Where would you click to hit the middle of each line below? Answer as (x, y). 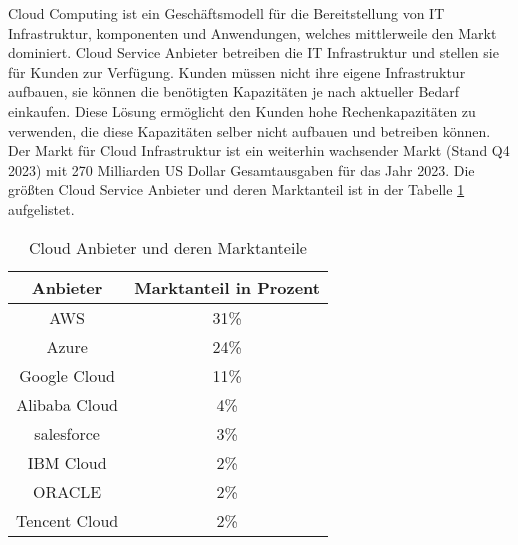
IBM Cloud (67, 462)
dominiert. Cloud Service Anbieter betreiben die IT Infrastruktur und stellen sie (253, 52)
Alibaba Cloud (67, 404)
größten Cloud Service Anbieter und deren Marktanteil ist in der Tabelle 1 (236, 189)
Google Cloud (67, 375)
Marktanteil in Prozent (227, 287)
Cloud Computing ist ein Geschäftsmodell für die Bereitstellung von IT (226, 13)
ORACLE (67, 491)
